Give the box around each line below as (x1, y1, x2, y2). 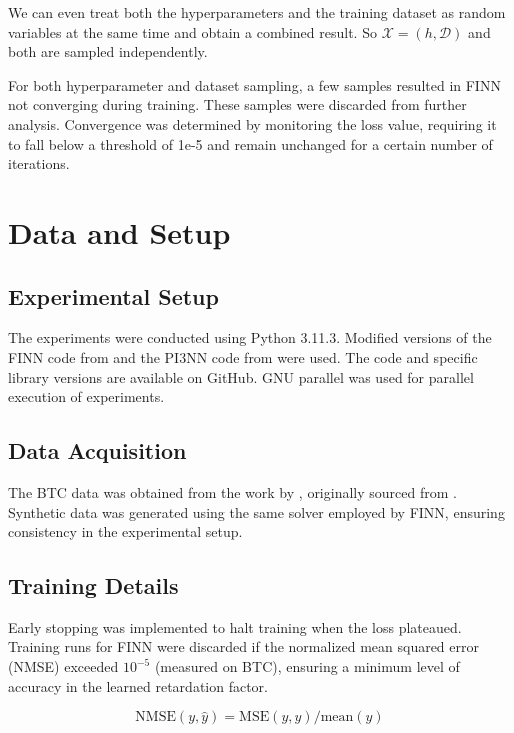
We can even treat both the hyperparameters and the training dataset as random (8, 2, 506, 22)
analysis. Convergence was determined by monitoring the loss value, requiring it (8, 113, 497, 134)
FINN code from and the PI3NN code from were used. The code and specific (8, 346, 478, 367)
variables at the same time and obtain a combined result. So (8, 21, 377, 42)
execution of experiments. (8, 386, 165, 407)
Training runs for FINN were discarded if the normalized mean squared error (8, 636, 480, 657)
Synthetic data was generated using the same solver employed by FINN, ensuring (8, 501, 505, 522)
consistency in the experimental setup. (8, 521, 243, 542)
